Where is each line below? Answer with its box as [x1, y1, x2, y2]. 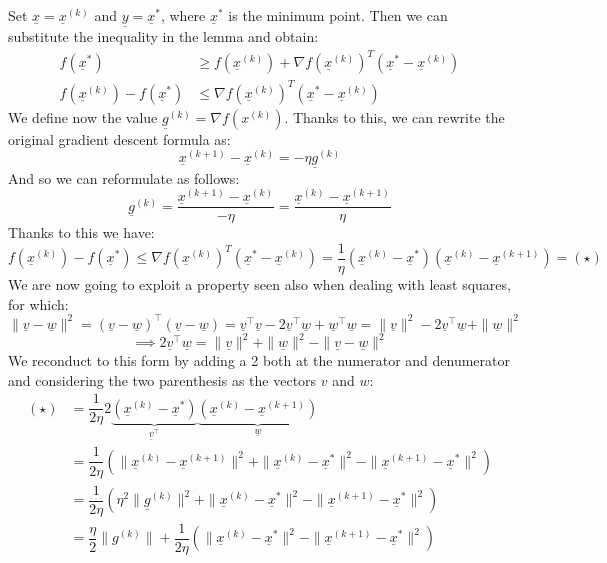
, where [160, 5, 206, 25]
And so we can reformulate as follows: [8, 167, 240, 188]
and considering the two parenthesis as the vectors [8, 369, 317, 390]
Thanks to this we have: [8, 222, 155, 243]
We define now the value [8, 106, 158, 127]
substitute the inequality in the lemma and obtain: [8, 26, 319, 47]
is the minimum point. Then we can [228, 5, 448, 25]
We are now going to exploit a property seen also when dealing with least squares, [8, 274, 511, 295]
